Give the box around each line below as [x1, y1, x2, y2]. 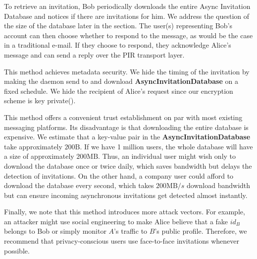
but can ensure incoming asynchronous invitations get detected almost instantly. [4, 190, 248, 200]
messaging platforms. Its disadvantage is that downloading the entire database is [4, 122, 249, 132]
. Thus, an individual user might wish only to [98, 151, 236, 161]
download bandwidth [187, 180, 251, 191]
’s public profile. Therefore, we [154, 226, 247, 236]
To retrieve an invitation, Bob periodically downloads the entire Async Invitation [4, 1, 251, 11]
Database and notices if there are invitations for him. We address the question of [4, 10, 250, 21]
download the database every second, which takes [4, 180, 154, 191]
